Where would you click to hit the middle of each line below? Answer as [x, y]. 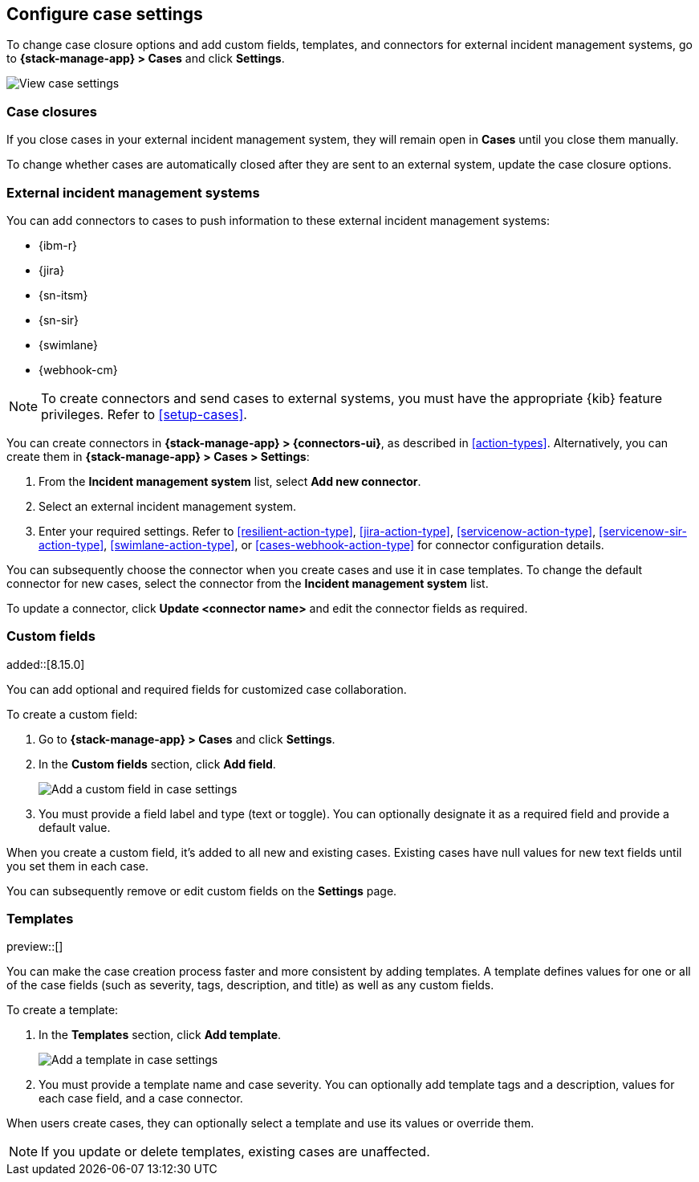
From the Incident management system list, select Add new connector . [230, 481]
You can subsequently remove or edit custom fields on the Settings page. [202, 891]
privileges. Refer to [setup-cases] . [144, 414]
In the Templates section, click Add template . [160, 1035]
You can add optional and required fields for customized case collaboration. [207, 689]
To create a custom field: [72, 714]
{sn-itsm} [63, 295]
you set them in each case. [78, 866]
